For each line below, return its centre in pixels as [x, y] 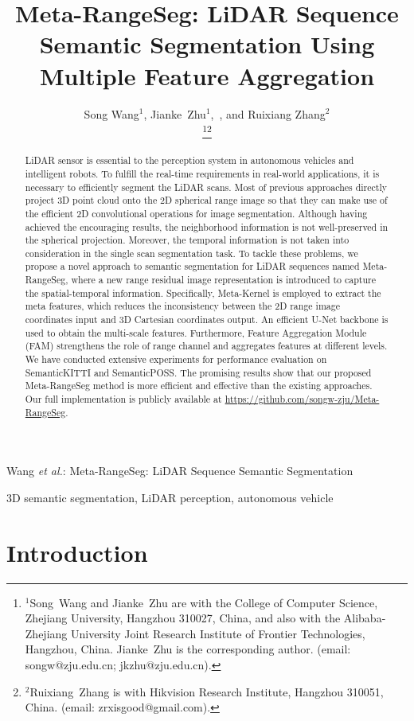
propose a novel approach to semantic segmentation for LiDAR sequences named [192, 266]
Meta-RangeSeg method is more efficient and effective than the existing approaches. [199, 386]
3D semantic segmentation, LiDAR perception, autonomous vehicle [170, 497]
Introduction [77, 552]
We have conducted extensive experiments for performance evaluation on [176, 359]
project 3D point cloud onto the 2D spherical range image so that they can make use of [206, 200]
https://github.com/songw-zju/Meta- [302, 399]
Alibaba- [365, 618]
